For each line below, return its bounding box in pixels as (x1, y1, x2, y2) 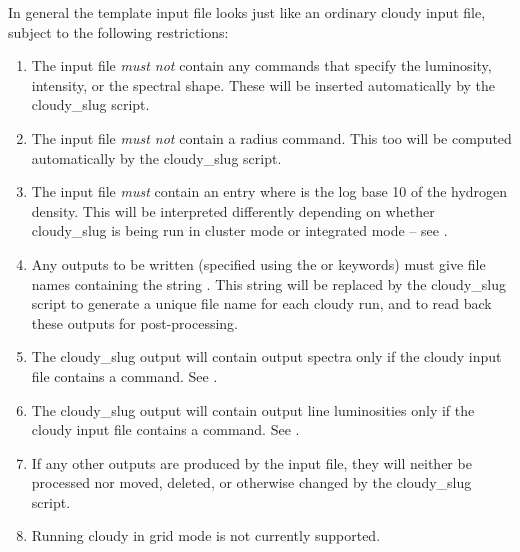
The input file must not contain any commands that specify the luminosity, (31, 55, 492, 76)
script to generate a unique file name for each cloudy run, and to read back (31, 293, 492, 314)
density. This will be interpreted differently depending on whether (31, 200, 435, 221)
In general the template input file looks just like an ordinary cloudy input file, (8, 2, 486, 22)
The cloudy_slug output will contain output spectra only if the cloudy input (31, 346, 502, 367)
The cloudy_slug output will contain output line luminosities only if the (31, 399, 475, 420)
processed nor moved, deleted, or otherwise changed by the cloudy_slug (31, 472, 472, 493)
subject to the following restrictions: (8, 21, 229, 42)
